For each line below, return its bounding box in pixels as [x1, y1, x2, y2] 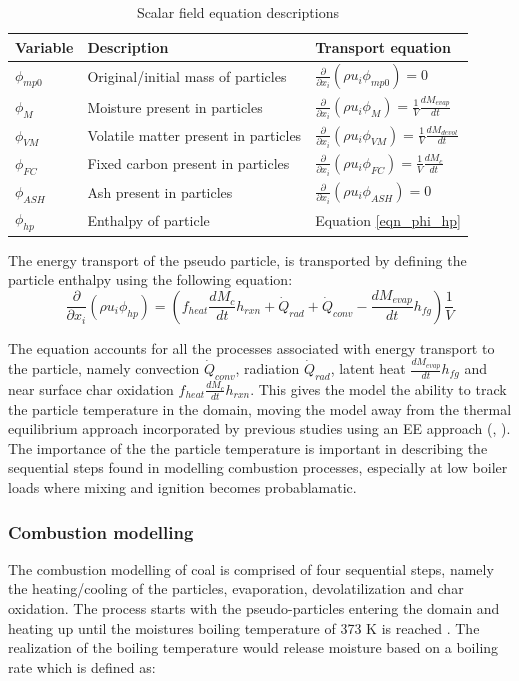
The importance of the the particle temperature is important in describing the [8, 437, 488, 458]
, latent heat [330, 358, 406, 379]
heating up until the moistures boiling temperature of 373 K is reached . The [8, 617, 480, 638]
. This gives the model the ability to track [250, 378, 507, 399]
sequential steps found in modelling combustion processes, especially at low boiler [8, 457, 508, 478]
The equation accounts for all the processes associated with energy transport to [8, 337, 495, 358]
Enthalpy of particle [87, 209, 210, 230]
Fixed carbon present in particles [87, 153, 290, 174]
